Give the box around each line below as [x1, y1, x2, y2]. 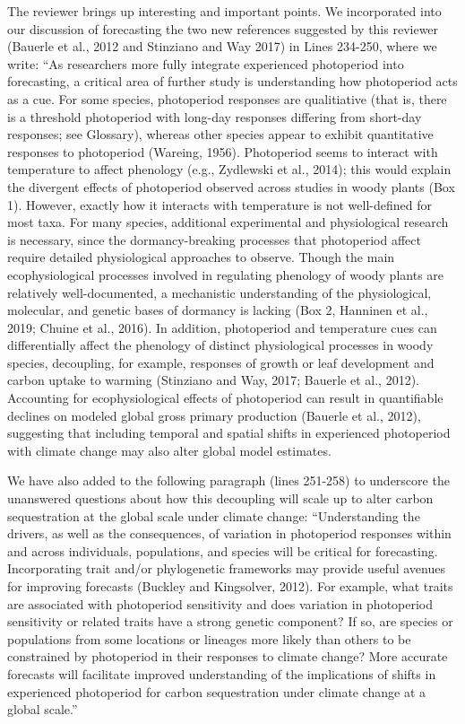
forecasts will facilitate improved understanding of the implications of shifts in [7, 664, 436, 683]
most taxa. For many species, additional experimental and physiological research [7, 213, 449, 231]
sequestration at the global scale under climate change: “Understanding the [7, 506, 420, 525]
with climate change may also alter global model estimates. [7, 441, 332, 459]
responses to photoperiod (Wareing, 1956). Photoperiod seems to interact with [7, 142, 438, 161]
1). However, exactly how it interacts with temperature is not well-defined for [7, 195, 432, 214]
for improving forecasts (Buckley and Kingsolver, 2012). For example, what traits [7, 577, 453, 595]
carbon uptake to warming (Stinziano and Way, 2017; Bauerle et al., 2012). [7, 371, 420, 389]
